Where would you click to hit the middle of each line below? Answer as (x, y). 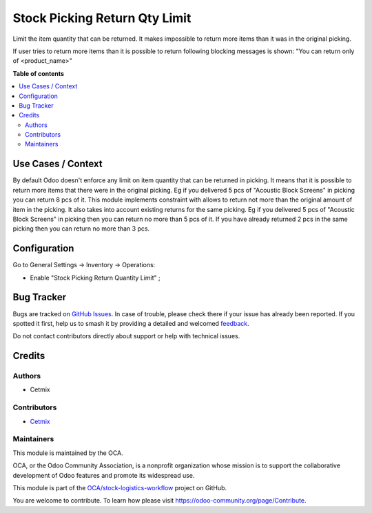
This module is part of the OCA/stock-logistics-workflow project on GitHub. (120, 487)
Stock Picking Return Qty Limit (102, 18)
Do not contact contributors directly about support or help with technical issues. (126, 336)
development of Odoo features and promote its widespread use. (104, 475)
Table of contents (39, 73)
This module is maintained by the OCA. (68, 453)
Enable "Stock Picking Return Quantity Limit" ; (95, 278)
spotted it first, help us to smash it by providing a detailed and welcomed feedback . (131, 323)
